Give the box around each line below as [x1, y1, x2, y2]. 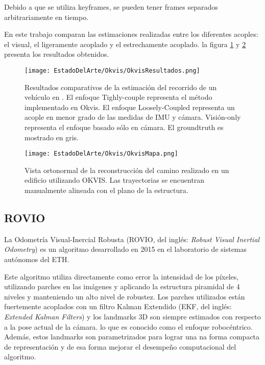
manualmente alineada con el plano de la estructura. [25, 185, 188, 196]
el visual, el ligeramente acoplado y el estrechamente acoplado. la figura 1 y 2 [4, 38, 246, 49]
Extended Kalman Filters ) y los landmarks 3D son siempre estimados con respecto [4, 311, 261, 321]
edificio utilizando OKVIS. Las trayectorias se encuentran [25, 175, 205, 185]
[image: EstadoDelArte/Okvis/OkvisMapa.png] [25, 150, 178, 158]
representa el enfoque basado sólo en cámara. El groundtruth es [25, 122, 224, 132]
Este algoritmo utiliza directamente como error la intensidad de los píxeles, [4, 271, 239, 282]
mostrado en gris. [25, 132, 79, 142]
